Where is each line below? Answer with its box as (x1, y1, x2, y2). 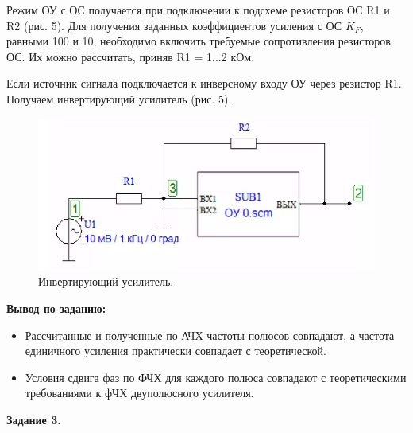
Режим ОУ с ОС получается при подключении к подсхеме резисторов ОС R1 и (6, 2, 390, 18)
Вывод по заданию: (6, 299, 106, 316)
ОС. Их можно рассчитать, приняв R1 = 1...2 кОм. (6, 48, 255, 64)
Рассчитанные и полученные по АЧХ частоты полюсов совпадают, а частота (25, 326, 395, 343)
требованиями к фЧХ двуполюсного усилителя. (25, 384, 254, 401)
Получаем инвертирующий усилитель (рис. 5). (6, 90, 232, 107)
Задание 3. (6, 411, 61, 427)
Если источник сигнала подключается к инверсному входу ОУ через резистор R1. (6, 75, 402, 92)
